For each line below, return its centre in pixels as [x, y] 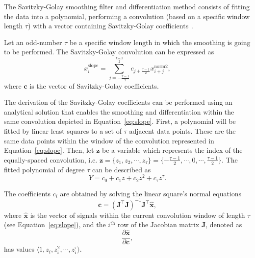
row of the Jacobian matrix [158, 224]
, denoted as [224, 224]
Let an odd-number [33, 42]
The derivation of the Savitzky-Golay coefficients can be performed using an [118, 102]
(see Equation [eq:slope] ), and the [55, 224]
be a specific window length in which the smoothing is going [160, 42]
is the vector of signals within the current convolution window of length [138, 215]
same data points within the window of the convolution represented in [109, 140]
